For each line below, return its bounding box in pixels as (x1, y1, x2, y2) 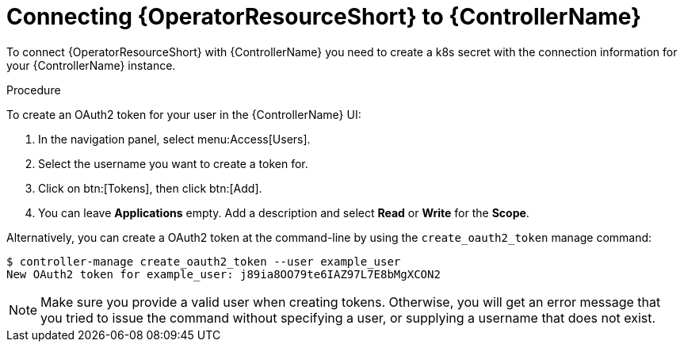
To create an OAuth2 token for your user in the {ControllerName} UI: (6, 107, 361, 121)
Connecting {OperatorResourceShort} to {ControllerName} (6, 3, 642, 30)
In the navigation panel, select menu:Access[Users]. (38, 132, 311, 146)
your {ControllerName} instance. (6, 58, 176, 72)
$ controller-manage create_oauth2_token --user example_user (6, 254, 401, 268)
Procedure (6, 82, 61, 97)
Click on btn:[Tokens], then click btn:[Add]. (38, 181, 262, 195)
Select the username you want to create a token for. (38, 156, 308, 170)
